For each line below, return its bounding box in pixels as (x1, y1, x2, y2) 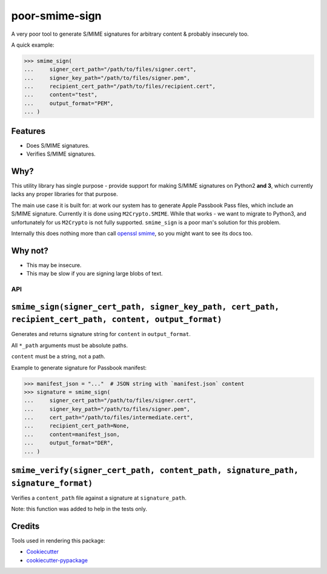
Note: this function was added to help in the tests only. (11, 506, 148, 513)
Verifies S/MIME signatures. (26, 150, 96, 157)
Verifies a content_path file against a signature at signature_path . (11, 494, 187, 501)
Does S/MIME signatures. (26, 142, 90, 149)
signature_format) (11, 478, 93, 488)
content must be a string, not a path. (11, 353, 105, 360)
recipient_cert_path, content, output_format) (11, 315, 222, 325)
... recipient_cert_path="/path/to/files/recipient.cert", (24, 83, 216, 90)
